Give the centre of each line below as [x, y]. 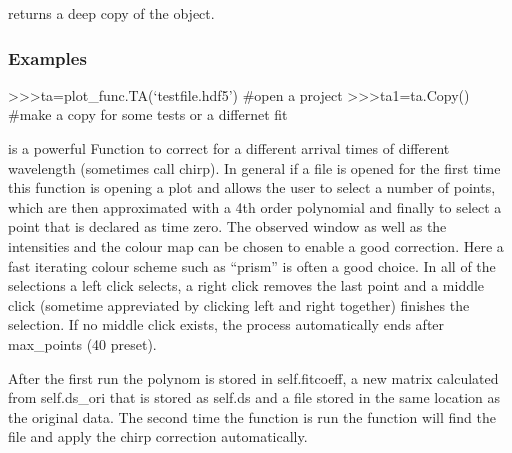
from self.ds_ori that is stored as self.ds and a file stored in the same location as [254, 397]
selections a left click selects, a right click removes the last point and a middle [246, 285]
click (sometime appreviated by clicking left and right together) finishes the [239, 304]
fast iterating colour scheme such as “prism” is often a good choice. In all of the [252, 265]
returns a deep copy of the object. [111, 13]
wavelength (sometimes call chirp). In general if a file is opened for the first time [254, 167]
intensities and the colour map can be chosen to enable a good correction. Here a [256, 245]
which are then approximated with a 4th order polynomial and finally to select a [255, 206]
